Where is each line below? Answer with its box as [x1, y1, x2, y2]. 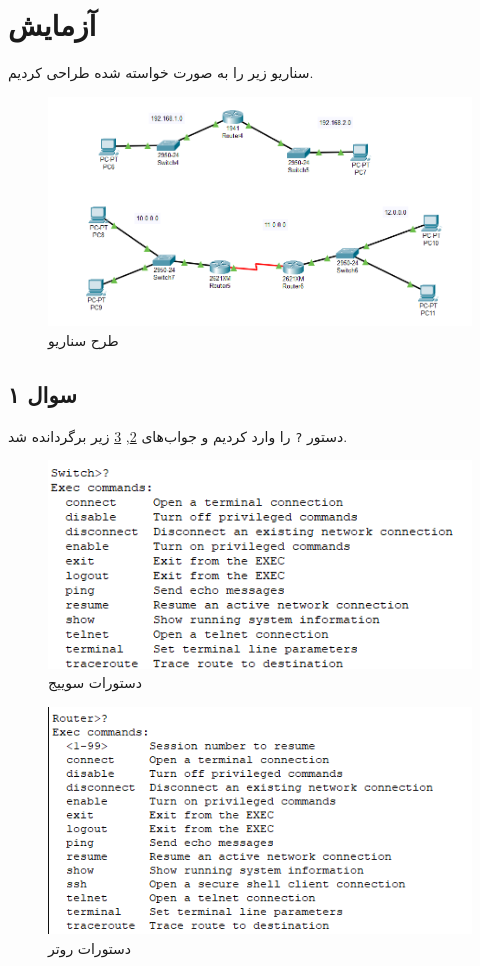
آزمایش [8, 4, 97, 45]
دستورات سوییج [48, 672, 143, 693]
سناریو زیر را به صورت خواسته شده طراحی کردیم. [8, 62, 314, 83]
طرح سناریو [48, 329, 119, 350]
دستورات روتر [48, 937, 132, 958]
